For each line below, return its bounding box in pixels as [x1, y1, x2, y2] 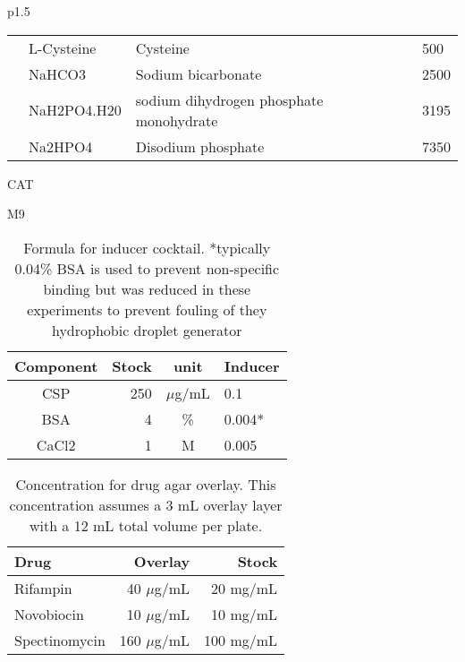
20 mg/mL [211, 577, 278, 598]
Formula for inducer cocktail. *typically [23, 236, 271, 258]
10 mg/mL [211, 603, 278, 624]
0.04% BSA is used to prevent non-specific [14, 257, 280, 279]
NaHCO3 [29, 63, 87, 84]
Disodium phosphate [135, 135, 265, 157]
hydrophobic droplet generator [51, 319, 242, 340]
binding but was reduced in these [43, 278, 251, 299]
